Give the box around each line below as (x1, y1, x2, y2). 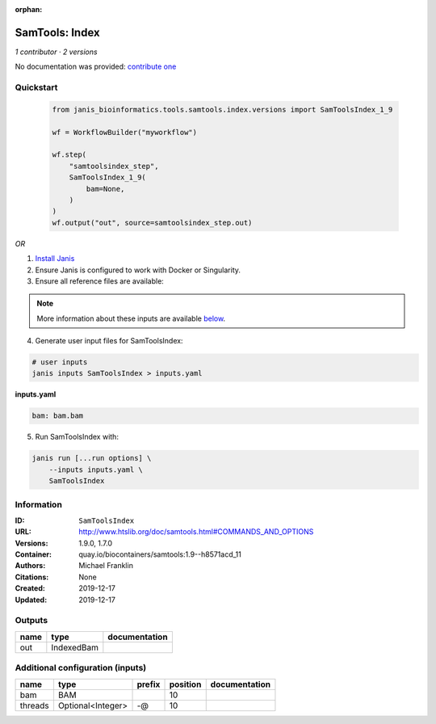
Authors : (15, 561, 46, 570)
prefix (136, 679, 161, 690)
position (169, 679, 202, 690)
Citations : (15, 572, 49, 582)
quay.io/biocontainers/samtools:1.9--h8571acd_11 (78, 549, 241, 559)
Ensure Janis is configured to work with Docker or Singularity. (35, 265, 241, 275)
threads (19, 700, 49, 711)
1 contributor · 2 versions (15, 47, 98, 57)
